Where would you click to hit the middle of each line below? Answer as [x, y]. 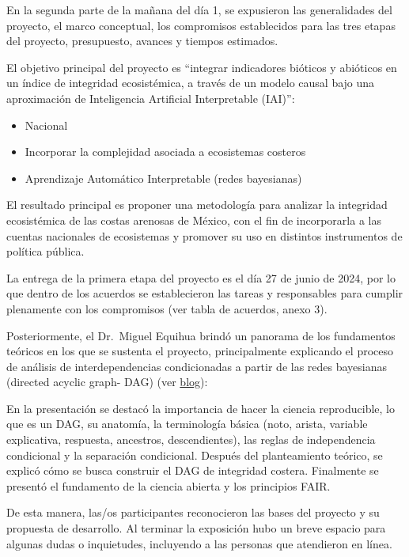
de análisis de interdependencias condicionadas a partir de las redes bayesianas [197, 366]
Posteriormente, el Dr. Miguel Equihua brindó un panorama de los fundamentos [201, 335]
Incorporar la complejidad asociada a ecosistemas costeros [165, 152]
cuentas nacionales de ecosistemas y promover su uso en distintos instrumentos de [204, 235]
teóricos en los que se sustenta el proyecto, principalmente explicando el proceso [200, 351]
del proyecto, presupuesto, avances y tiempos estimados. [142, 41]
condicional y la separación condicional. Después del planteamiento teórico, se [195, 455]
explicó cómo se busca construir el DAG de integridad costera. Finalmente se [193, 470]
